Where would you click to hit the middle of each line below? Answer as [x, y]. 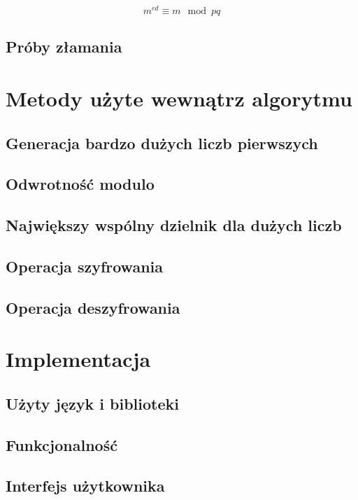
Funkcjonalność [62, 444]
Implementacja [78, 359]
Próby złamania [64, 47]
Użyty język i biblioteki [92, 403]
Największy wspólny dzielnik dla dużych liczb [174, 225]
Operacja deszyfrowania [93, 307]
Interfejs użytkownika [85, 486]
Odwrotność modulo [80, 184]
